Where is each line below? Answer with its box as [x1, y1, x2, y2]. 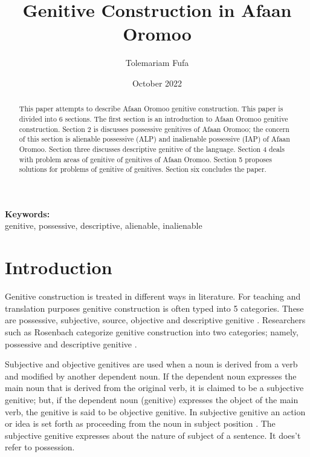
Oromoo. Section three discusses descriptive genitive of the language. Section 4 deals [19, 143, 285, 154]
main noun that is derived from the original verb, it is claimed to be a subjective [5, 381, 304, 394]
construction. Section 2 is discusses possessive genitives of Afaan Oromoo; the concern [19, 123, 289, 134]
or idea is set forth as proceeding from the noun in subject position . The [5, 417, 276, 430]
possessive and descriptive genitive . [5, 337, 137, 350]
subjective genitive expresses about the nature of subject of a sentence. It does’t [5, 429, 301, 441]
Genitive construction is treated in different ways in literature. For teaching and [5, 290, 301, 303]
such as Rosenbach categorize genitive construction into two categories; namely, [5, 325, 299, 338]
